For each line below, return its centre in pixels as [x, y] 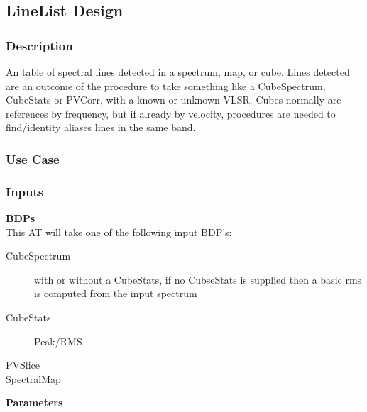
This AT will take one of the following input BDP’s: [119, 232]
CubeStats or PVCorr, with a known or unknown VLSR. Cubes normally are [174, 100]
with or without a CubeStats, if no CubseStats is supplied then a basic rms [198, 279]
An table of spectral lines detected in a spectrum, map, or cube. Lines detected [178, 72]
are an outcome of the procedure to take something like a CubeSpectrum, [166, 85]
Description [39, 45]
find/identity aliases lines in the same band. [101, 127]
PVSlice [23, 365]
